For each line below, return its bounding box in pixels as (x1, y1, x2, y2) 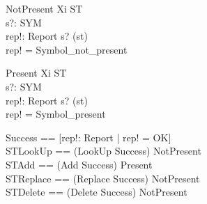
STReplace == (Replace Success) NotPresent (6, 171, 200, 185)
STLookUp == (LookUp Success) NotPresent (6, 143, 201, 158)
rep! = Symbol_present (6, 107, 106, 121)
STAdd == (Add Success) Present (6, 157, 153, 171)
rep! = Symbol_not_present (6, 42, 128, 56)
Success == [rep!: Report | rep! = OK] (6, 130, 171, 144)
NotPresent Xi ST (6, 1, 83, 15)
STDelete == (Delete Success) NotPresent (6, 185, 187, 199)
